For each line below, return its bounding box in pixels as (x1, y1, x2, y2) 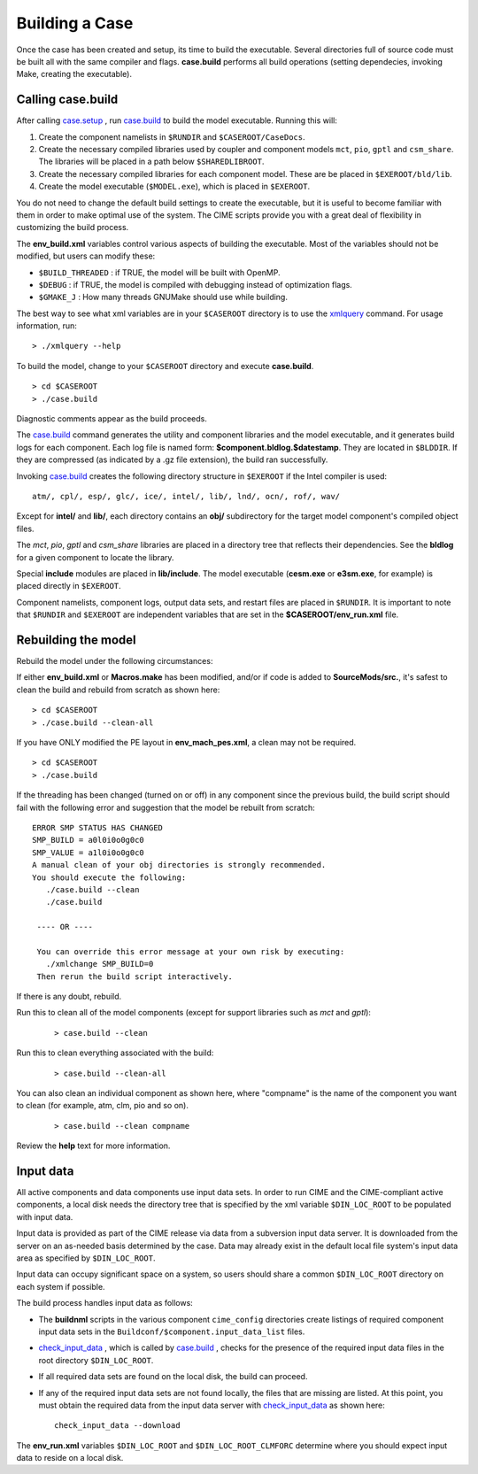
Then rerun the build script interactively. (36, 971, 234, 982)
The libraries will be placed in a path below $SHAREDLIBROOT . (38, 156, 265, 167)
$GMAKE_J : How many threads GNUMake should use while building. (38, 292, 288, 303)
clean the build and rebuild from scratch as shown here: (16, 684, 220, 695)
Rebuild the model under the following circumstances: (16, 656, 213, 667)
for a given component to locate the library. (16, 552, 174, 562)
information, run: (16, 320, 77, 331)
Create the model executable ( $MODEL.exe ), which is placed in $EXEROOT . (38, 181, 310, 192)
